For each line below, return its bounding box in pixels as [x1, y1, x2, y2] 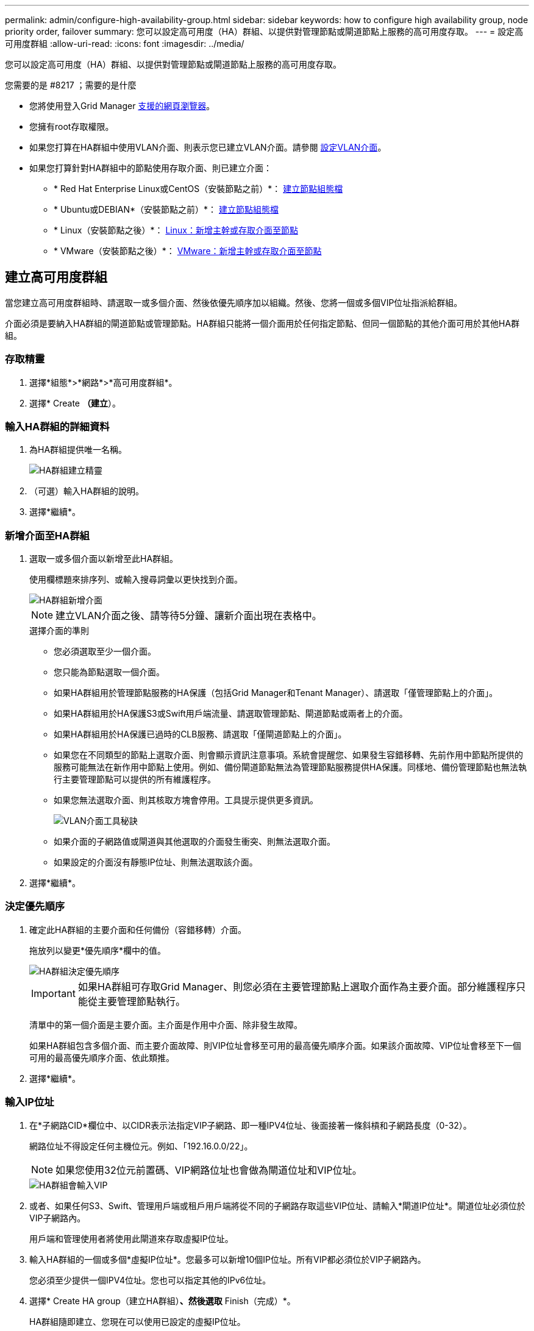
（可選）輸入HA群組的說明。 [29, 486, 144, 497]
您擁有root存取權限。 [29, 121, 114, 132]
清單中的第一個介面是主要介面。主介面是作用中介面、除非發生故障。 [29, 1019, 302, 1030]
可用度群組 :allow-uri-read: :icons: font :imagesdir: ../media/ [5, 38, 244, 49]
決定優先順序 [5, 900, 65, 913]
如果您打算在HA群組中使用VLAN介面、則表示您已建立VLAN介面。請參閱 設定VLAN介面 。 [29, 142, 386, 152]
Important [31, 987, 76, 999]
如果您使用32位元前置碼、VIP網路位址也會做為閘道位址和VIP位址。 [55, 1163, 362, 1176]
